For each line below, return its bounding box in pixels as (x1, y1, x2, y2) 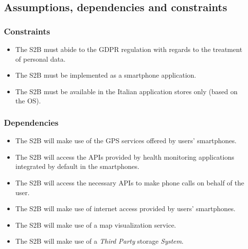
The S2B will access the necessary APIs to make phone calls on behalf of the (15, 177, 244, 187)
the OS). (15, 96, 41, 106)
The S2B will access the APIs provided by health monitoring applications (15, 151, 234, 162)
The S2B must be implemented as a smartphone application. (15, 70, 196, 80)
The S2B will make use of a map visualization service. (15, 219, 176, 230)
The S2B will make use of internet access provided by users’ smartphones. (15, 203, 236, 214)
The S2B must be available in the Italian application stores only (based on (15, 86, 238, 96)
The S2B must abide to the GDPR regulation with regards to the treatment (15, 44, 243, 54)
